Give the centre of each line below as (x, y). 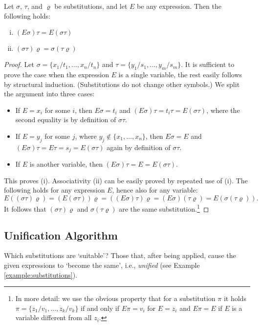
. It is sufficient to (208, 64)
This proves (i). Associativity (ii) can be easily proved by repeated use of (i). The (126, 180)
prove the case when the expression (56, 74)
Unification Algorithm (61, 235)
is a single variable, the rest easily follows (180, 74)
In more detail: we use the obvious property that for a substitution (115, 298)
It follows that (25, 208)
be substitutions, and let (91, 6)
